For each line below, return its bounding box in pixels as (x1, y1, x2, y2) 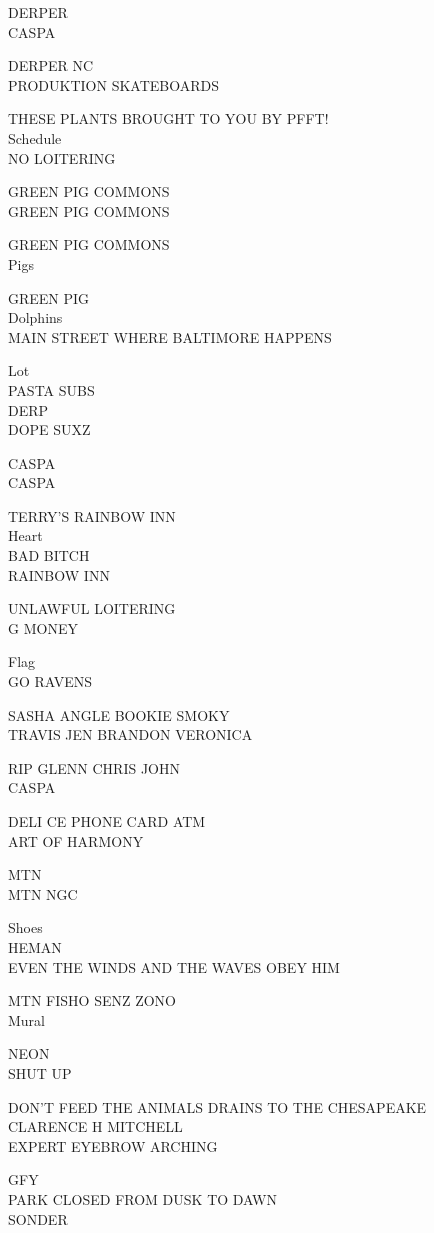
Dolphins (8, 307, 63, 328)
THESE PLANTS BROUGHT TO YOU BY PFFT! (8, 108, 329, 129)
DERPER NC (8, 55, 94, 76)
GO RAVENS (8, 671, 93, 692)
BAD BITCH (8, 545, 90, 566)
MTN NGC (8, 883, 78, 904)
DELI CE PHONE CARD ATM (8, 811, 206, 831)
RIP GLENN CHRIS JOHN (8, 757, 180, 778)
